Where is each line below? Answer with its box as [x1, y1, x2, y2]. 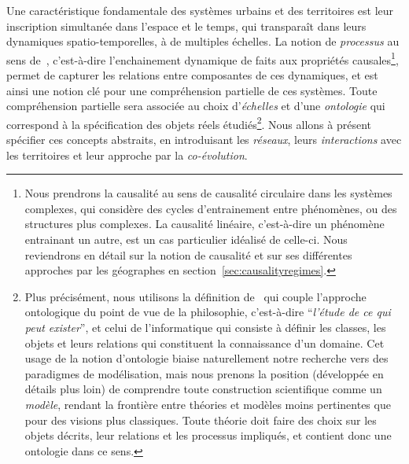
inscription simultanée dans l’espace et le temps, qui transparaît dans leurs [6, 17, 367, 34]
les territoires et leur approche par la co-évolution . [6, 146, 248, 163]
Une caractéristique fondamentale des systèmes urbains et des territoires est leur [6, 2, 394, 18]
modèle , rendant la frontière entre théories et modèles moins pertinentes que [24, 396, 391, 412]
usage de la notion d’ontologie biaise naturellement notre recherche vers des [24, 350, 389, 366]
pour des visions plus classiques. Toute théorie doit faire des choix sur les [24, 411, 377, 428]
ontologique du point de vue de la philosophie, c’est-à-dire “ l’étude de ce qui [24, 304, 391, 320]
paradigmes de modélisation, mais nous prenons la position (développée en [24, 365, 384, 381]
